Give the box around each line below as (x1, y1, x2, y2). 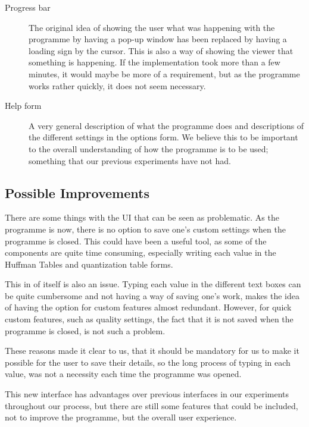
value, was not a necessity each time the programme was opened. (5, 368, 242, 380)
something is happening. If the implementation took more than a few (29, 56, 280, 68)
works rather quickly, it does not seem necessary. (29, 79, 206, 92)
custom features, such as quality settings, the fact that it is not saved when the (5, 313, 294, 325)
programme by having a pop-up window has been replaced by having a (29, 33, 287, 45)
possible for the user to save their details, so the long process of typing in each (5, 356, 291, 368)
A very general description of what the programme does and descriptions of (29, 119, 304, 131)
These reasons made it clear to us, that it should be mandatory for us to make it (5, 344, 299, 357)
